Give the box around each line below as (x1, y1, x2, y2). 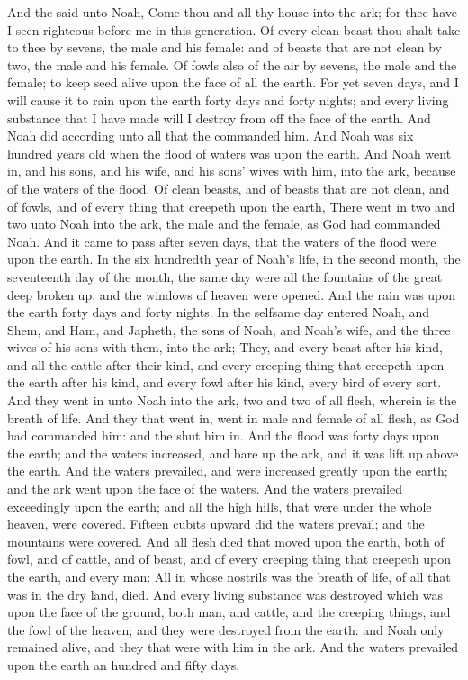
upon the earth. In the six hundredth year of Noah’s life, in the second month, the (7, 249, 461, 268)
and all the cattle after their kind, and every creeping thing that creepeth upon (7, 355, 445, 374)
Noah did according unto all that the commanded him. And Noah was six (7, 126, 414, 145)
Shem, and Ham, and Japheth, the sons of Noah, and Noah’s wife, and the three (7, 320, 451, 339)
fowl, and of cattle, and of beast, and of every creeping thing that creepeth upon (7, 549, 451, 568)
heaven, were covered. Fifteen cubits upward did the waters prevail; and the (7, 514, 425, 533)
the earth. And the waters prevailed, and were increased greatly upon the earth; (7, 461, 448, 480)
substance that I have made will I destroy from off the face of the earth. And (7, 108, 431, 127)
